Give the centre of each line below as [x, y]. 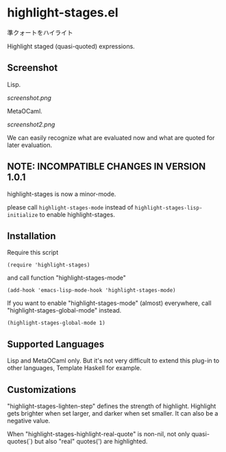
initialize [23, 215]
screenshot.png [29, 98]
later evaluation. [30, 145]
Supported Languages [56, 344]
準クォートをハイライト [40, 32]
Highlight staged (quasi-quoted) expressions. [71, 46]
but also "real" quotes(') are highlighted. [91, 441]
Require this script [33, 253]
